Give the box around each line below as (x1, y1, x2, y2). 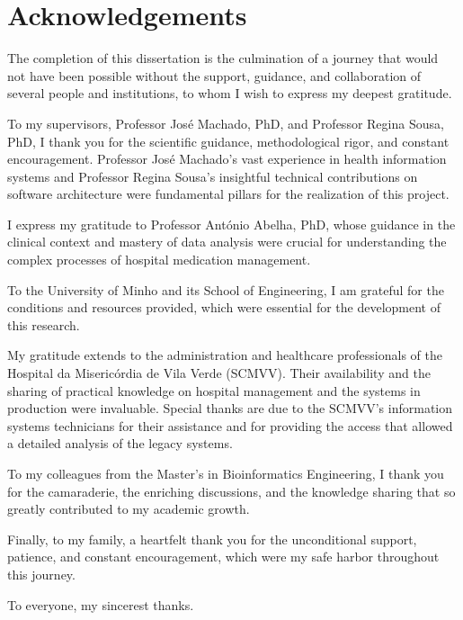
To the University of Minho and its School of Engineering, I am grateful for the (7, 280, 444, 299)
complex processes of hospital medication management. (7, 250, 311, 269)
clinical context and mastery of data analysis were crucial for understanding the (7, 232, 447, 251)
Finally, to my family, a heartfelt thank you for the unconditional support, (7, 529, 417, 548)
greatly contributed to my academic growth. (7, 499, 250, 518)
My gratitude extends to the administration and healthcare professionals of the (7, 346, 442, 364)
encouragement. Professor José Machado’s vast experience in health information (7, 149, 447, 168)
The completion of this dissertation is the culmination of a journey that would (7, 49, 439, 67)
